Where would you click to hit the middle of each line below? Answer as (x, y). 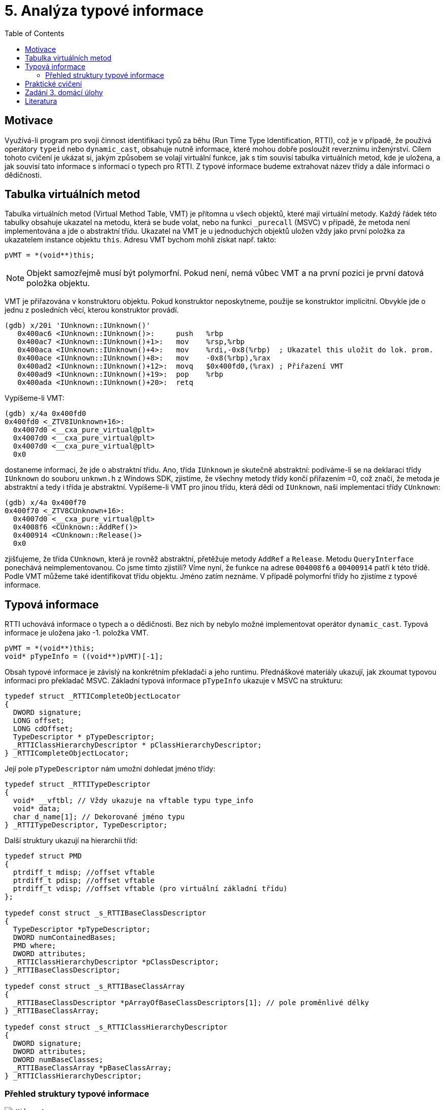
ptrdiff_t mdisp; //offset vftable (84, 872)
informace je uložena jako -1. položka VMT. (77, 633)
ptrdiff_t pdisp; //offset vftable (84, 881)
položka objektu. (58, 283)
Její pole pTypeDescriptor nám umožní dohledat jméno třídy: (110, 769)
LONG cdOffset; (43, 729)
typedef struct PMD (43, 856)
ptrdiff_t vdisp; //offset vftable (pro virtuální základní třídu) (150, 889)
